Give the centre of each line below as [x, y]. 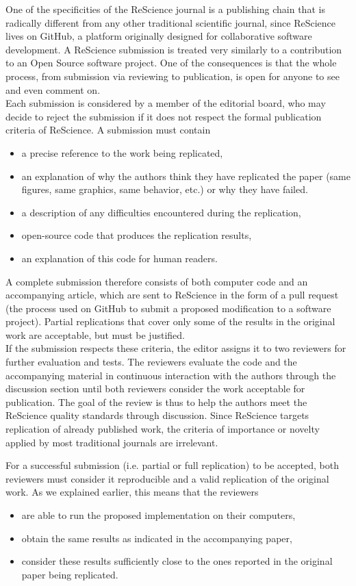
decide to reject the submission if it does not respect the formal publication [164, 116]
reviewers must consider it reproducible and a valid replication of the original [167, 478]
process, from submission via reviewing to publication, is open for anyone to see [173, 76]
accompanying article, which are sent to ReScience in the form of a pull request [172, 295]
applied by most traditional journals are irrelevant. [112, 442]
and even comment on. [53, 89]
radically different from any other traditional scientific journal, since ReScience [171, 22]
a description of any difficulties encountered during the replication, [161, 212]
